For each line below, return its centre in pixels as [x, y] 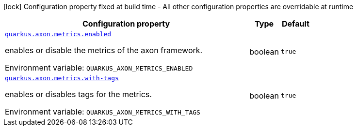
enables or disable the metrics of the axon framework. [104, 50]
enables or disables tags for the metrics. [78, 94]
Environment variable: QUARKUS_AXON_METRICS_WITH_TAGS [103, 112]
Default [296, 24]
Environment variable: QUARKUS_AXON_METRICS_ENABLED [99, 68]
